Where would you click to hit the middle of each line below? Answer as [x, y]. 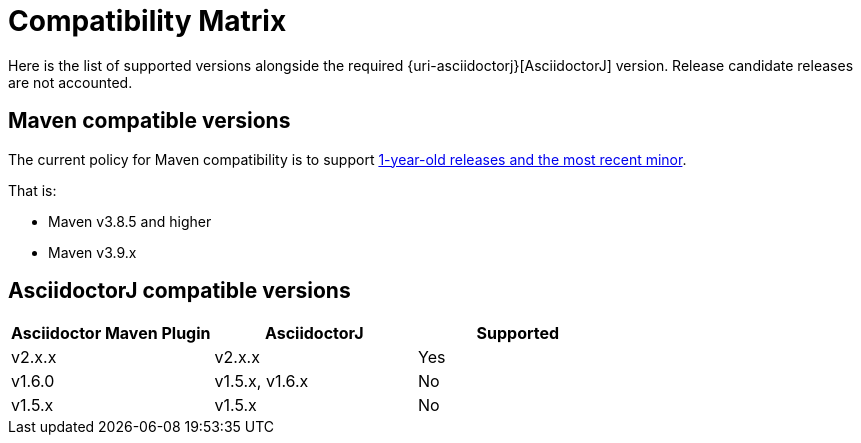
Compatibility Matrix [147, 21]
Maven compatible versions [149, 121]
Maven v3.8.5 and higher [130, 221]
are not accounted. [70, 82]
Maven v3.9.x [92, 252]
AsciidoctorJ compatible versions [179, 291]
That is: [32, 190]
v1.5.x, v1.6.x [261, 381]
